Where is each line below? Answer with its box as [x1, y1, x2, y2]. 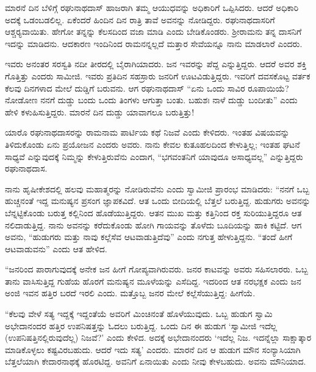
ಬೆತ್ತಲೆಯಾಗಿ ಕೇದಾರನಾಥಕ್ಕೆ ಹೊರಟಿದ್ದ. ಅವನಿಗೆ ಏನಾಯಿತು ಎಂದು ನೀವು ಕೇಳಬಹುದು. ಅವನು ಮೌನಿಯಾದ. [5, 355, 306, 368]
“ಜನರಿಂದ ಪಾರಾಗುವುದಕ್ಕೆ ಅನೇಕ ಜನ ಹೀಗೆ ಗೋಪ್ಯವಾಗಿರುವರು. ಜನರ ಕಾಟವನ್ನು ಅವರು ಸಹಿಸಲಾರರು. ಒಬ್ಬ [5, 263, 308, 275]
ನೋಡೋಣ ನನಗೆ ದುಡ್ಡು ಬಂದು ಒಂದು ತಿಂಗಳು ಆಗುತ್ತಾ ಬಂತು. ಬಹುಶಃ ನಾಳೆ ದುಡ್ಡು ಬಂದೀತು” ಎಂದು [5, 93, 298, 106]
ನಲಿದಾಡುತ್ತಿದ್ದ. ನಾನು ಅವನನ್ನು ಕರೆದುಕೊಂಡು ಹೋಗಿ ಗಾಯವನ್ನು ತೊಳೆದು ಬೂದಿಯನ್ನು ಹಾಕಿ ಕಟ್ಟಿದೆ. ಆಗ [5, 218, 302, 231]
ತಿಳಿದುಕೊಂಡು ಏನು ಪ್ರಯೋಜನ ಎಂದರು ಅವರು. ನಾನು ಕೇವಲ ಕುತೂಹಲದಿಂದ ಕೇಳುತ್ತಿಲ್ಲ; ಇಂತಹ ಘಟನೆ [5, 137, 300, 150]
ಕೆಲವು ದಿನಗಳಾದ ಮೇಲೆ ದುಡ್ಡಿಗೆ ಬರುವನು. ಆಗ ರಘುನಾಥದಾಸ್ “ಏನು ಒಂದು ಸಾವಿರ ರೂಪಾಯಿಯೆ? [5, 81, 289, 94]
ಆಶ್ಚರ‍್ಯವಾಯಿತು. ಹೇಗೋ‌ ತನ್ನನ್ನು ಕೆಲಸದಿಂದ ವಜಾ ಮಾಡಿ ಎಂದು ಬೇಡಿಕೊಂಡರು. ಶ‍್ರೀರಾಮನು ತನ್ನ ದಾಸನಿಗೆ [5, 25, 302, 38]
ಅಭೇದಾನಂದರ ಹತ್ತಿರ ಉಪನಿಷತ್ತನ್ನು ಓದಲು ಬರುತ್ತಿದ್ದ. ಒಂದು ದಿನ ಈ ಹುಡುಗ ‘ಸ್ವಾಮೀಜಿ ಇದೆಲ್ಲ [5, 319, 278, 332]
